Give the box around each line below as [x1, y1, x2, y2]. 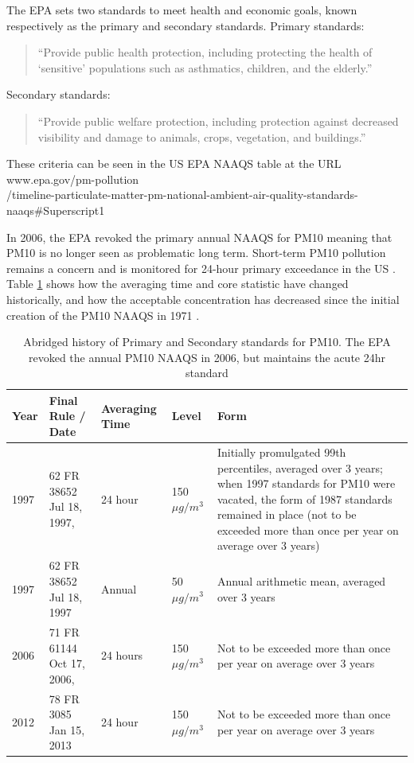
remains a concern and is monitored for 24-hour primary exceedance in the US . [6, 259, 396, 276]
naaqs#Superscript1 [6, 201, 105, 218]
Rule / [49, 407, 86, 424]
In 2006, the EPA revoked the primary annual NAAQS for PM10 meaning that [6, 228, 393, 245]
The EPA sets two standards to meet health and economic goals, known [6, 2, 357, 18]
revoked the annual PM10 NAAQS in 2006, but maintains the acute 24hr [28, 348, 385, 365]
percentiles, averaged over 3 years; [217, 459, 383, 476]
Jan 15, [49, 721, 85, 738]
